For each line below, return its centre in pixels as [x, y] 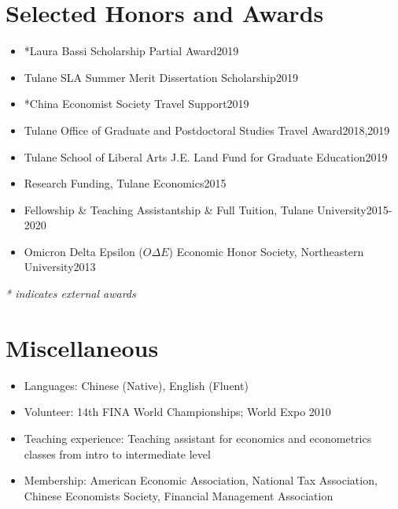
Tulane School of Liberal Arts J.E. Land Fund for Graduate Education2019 [206, 156]
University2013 [60, 267]
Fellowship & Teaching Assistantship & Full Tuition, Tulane [169, 209]
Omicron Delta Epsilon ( [83, 251]
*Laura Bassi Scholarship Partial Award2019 [131, 51]
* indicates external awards [71, 294]
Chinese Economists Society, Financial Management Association [179, 495]
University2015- [354, 209]
